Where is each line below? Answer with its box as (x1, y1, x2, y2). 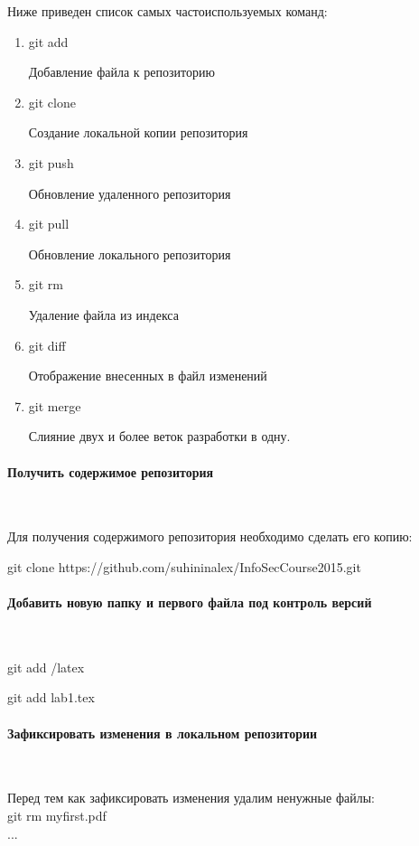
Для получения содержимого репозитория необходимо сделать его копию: (7, 527, 413, 546)
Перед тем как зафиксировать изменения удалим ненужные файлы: (7, 788, 375, 807)
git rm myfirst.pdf (7, 806, 107, 825)
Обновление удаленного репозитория (28, 183, 231, 202)
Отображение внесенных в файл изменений (28, 366, 267, 385)
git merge (28, 396, 81, 415)
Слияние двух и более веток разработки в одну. (28, 427, 291, 446)
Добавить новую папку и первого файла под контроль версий (7, 593, 372, 612)
